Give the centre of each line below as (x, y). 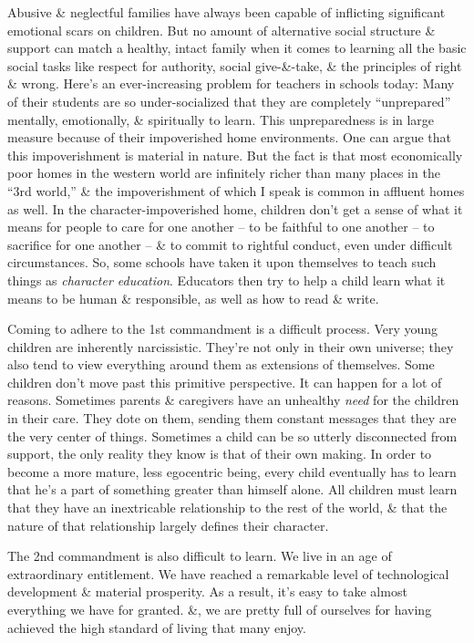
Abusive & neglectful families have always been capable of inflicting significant (227, 12)
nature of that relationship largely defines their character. (168, 525)
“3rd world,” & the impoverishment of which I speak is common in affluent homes (236, 190)
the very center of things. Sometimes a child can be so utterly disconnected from (232, 436)
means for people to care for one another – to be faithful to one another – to (221, 227)
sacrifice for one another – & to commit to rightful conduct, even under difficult (230, 244)
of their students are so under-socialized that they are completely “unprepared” (229, 101)
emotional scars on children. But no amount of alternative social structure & (222, 30)
